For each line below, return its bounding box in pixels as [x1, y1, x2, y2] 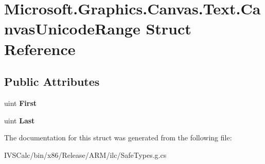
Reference [4, 38, 76, 59]
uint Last [4, 115, 35, 125]
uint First [4, 97, 37, 108]
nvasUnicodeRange [4, 18, 140, 39]
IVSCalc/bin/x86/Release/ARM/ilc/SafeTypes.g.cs [4, 149, 167, 160]
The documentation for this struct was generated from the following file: [4, 132, 232, 143]
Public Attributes [4, 74, 100, 89]
